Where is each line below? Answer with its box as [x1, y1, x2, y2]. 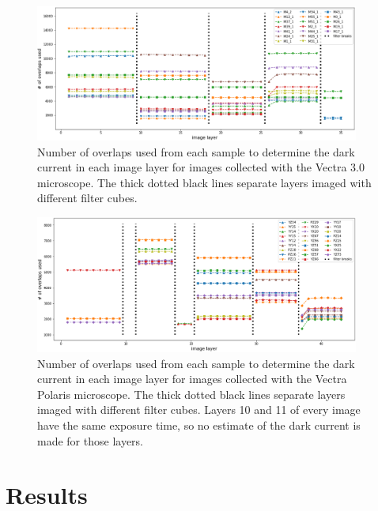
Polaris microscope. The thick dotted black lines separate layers [37, 385, 346, 402]
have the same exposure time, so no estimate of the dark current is [37, 416, 361, 433]
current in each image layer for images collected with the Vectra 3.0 [37, 159, 365, 175]
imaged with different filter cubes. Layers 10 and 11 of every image [37, 401, 361, 418]
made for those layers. [37, 432, 143, 449]
